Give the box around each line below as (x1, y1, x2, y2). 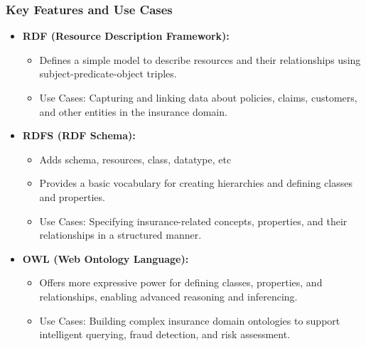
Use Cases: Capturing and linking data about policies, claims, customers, (39, 90, 357, 104)
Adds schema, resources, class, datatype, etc (39, 151, 232, 166)
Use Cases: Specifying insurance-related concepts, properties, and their (39, 213, 348, 228)
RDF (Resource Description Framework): (22, 28, 230, 43)
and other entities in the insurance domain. (39, 104, 227, 119)
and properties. (39, 189, 105, 204)
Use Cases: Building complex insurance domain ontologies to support (39, 313, 340, 328)
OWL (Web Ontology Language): (22, 251, 189, 266)
